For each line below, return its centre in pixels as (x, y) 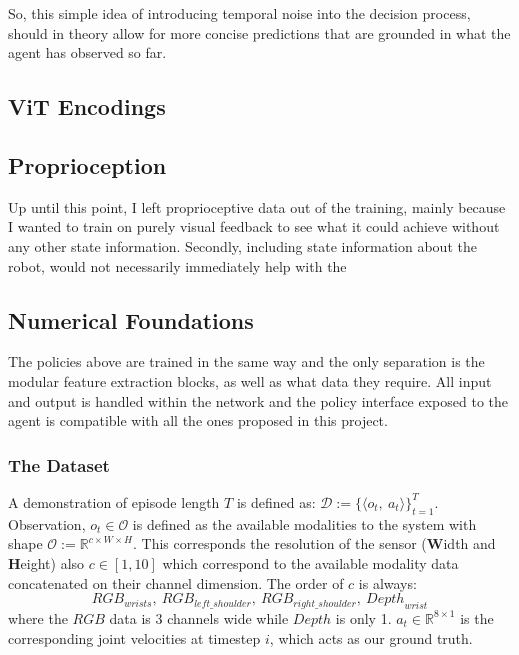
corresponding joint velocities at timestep (134, 637)
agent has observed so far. (87, 52)
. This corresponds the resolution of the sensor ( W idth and (314, 543)
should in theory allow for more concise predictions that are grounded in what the (259, 32)
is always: (387, 582)
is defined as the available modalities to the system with (304, 523)
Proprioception (87, 164)
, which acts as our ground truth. (371, 637)
